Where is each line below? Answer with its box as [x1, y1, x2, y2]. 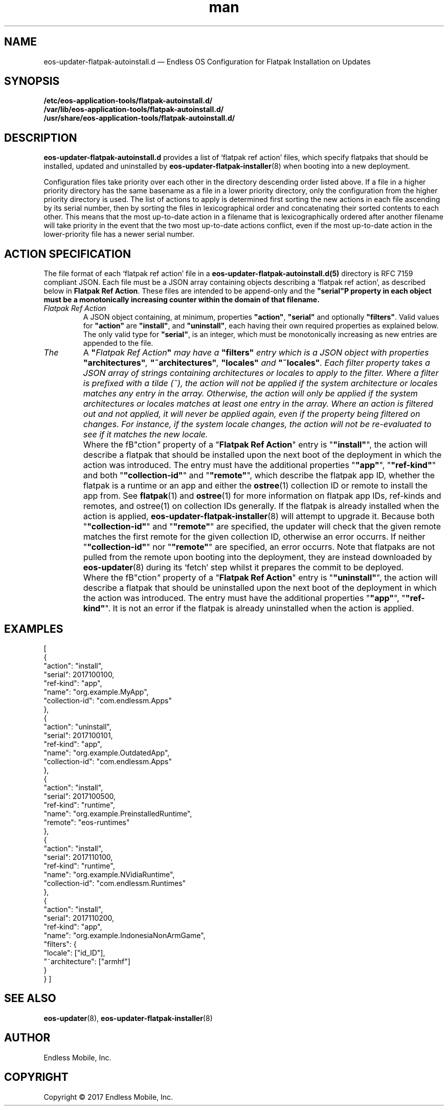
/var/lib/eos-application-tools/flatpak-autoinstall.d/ [43, 105, 224, 114]
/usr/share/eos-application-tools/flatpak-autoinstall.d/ [43, 114, 235, 123]
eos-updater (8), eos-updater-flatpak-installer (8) [43, 1013, 213, 1023]
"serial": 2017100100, [43, 670, 115, 679]
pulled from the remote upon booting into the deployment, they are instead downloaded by [83, 552, 432, 563]
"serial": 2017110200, [43, 913, 115, 922]
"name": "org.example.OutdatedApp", [43, 748, 170, 757]
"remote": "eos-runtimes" [43, 817, 130, 827]
